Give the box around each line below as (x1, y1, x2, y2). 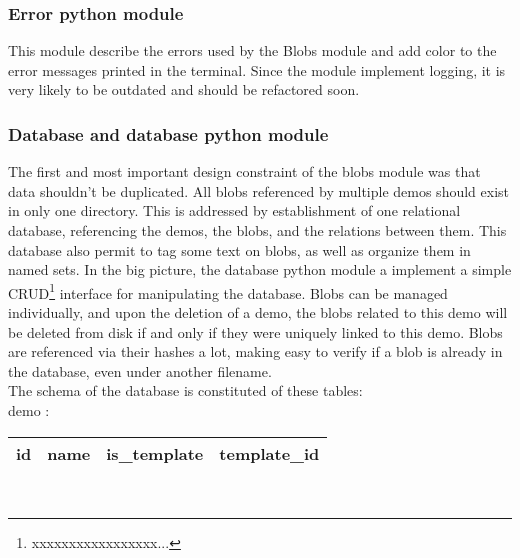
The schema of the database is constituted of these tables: (8, 380, 363, 401)
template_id (219, 441, 320, 465)
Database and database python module (8, 121, 329, 146)
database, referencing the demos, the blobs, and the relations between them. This (8, 220, 507, 240)
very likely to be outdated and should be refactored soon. (8, 79, 360, 100)
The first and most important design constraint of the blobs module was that (8, 161, 481, 182)
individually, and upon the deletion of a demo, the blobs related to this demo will (8, 302, 508, 323)
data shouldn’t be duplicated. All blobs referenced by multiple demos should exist (8, 180, 510, 201)
